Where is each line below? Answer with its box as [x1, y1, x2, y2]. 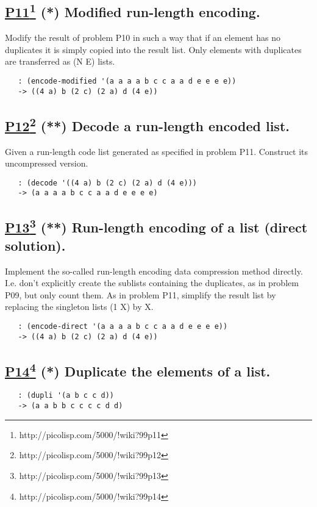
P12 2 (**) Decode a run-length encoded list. [5, 113, 290, 135]
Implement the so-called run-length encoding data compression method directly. [5, 264, 303, 277]
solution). [5, 236, 66, 254]
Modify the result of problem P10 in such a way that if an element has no [5, 31, 281, 44]
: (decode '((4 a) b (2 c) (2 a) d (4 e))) [18, 178, 197, 187]
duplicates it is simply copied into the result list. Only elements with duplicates [5, 43, 302, 56]
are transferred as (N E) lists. [5, 55, 115, 68]
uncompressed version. [5, 157, 88, 170]
